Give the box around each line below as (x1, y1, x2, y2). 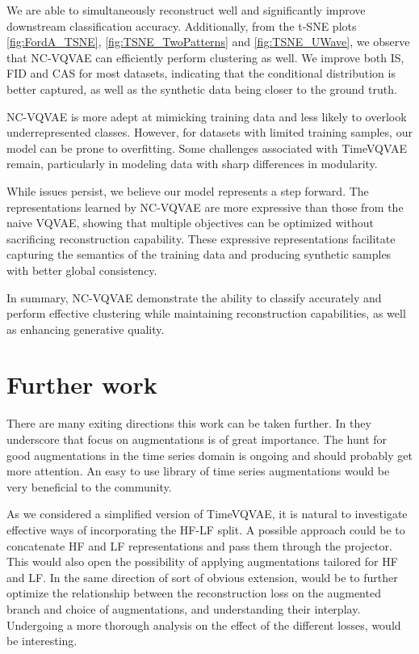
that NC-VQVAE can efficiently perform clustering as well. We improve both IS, (6, 49, 404, 65)
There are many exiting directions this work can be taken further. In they (6, 415, 371, 432)
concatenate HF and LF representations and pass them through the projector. (6, 537, 392, 554)
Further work (6, 368, 157, 401)
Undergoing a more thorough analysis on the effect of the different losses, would (6, 616, 401, 633)
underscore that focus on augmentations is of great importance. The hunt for (6, 431, 388, 447)
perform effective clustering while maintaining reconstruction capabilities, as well (6, 305, 406, 322)
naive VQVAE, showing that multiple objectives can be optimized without (6, 214, 374, 231)
